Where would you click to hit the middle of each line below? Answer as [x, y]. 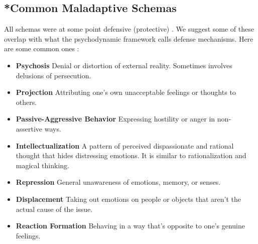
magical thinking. [42, 165]
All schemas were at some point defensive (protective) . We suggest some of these [129, 29]
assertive [29, 128]
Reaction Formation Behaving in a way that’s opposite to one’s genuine [130, 226]
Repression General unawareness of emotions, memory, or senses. [118, 182]
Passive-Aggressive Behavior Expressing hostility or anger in [115, 119]
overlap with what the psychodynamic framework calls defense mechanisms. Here [129, 38]
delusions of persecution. [53, 75]
